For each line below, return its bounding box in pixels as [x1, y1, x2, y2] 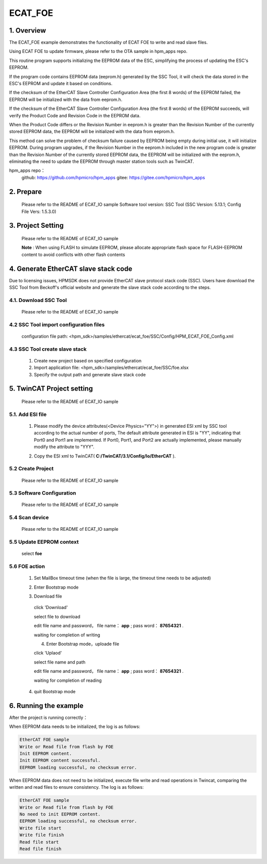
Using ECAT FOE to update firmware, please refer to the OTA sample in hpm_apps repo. [9, 49, 188, 54]
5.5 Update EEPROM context [9, 539, 79, 546]
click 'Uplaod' [34, 650, 62, 656]
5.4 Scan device [9, 514, 49, 521]
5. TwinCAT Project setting [9, 384, 93, 393]
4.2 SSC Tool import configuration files [9, 321, 105, 328]
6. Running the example [9, 701, 84, 710]
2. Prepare [9, 187, 42, 196]
